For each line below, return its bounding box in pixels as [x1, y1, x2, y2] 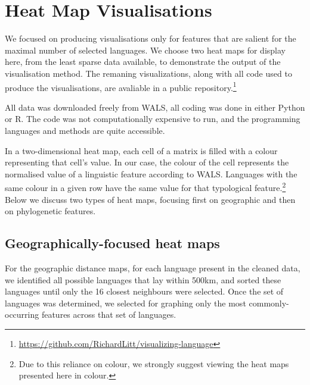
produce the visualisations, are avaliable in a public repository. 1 [5, 79, 237, 93]
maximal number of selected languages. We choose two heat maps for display [5, 43, 286, 56]
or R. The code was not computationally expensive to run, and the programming [5, 112, 300, 125]
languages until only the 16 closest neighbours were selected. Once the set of [5, 285, 284, 298]
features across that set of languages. [41, 308, 176, 321]
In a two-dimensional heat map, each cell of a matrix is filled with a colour [5, 144, 278, 156]
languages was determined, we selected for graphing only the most [5, 296, 246, 309]
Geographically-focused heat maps [5, 234, 220, 252]
